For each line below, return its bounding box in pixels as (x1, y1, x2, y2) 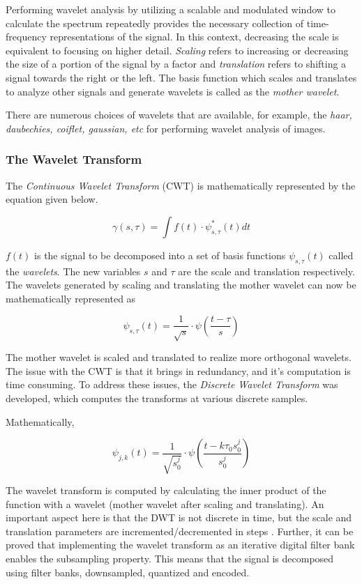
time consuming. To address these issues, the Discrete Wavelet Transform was (6, 377, 338, 392)
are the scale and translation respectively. (178, 263, 355, 278)
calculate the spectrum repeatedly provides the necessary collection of (6, 15, 304, 30)
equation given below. (6, 192, 98, 206)
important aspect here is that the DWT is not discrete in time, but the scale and (6, 510, 352, 525)
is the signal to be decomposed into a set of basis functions (34, 247, 286, 262)
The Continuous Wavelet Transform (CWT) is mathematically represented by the (6, 178, 356, 192)
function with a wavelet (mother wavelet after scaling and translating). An (6, 496, 324, 511)
